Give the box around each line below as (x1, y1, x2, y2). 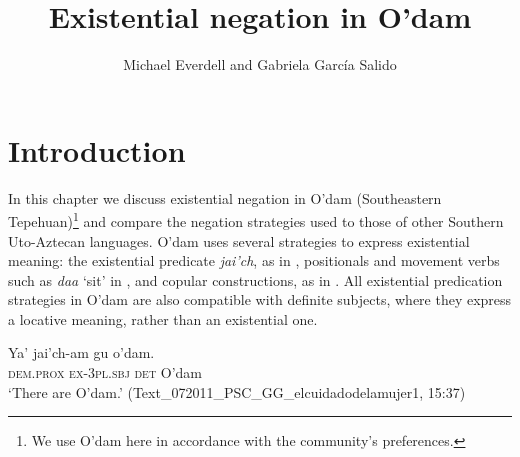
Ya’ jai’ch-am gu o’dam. (8, 342, 155, 363)
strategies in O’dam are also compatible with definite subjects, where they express (8, 289, 512, 310)
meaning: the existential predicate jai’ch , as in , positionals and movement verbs (8, 250, 500, 271)
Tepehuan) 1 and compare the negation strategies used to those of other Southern (8, 208, 504, 231)
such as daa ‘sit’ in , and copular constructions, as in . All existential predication (8, 269, 503, 290)
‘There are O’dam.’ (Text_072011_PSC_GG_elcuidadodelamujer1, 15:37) (8, 381, 466, 402)
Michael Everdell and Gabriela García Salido (123, 54, 397, 75)
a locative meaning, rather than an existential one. (8, 308, 318, 329)
